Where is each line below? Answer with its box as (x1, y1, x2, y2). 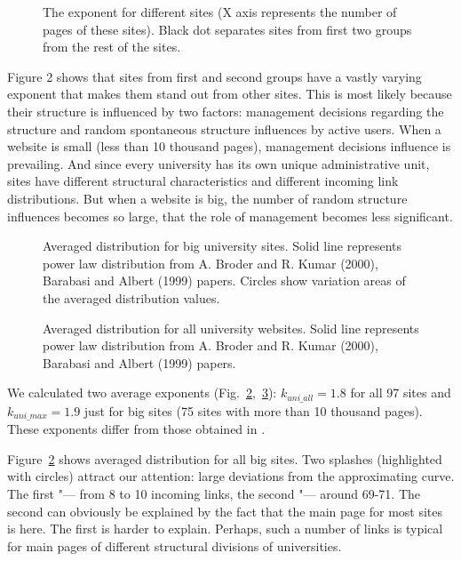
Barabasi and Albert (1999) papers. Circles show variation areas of (43, 271, 406, 290)
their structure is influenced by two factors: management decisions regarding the (7, 101, 444, 120)
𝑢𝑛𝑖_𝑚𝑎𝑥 (13, 412, 47, 421)
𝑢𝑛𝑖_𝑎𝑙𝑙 (287, 393, 314, 403)
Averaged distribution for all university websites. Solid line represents (43, 318, 419, 337)
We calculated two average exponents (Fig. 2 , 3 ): (7, 383, 277, 402)
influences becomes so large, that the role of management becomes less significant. (7, 206, 453, 225)
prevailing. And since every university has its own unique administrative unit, (7, 154, 430, 172)
